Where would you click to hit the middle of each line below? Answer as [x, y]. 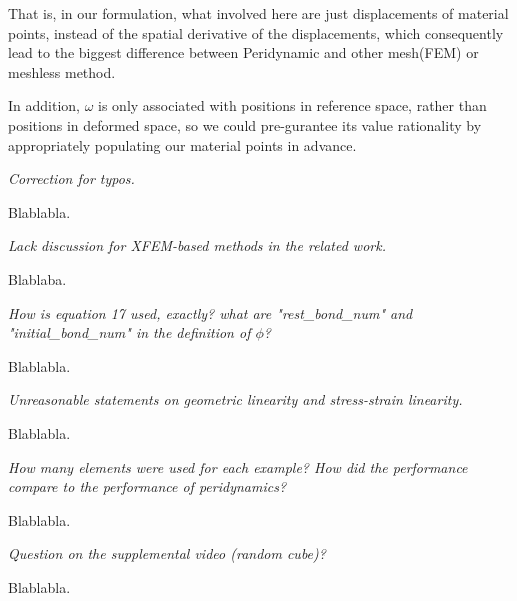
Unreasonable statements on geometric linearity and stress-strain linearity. [235, 399]
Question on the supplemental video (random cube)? [167, 553]
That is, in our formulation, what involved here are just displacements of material [258, 13]
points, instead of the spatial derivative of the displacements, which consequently [256, 32]
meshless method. [62, 71]
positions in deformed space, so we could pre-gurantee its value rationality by [245, 124]
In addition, [44, 105]
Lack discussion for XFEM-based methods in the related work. [197, 245]
